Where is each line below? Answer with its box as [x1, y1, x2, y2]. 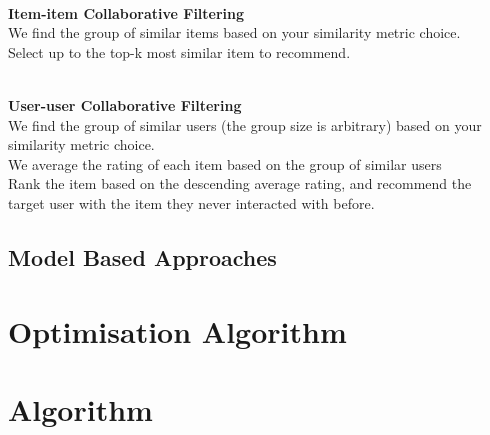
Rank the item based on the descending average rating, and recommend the [8, 173, 472, 194]
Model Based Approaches [8, 241, 277, 272]
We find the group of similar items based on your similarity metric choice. [8, 22, 461, 43]
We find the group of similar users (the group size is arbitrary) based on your [8, 114, 482, 135]
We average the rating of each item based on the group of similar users [8, 153, 442, 174]
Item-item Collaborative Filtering [8, 2, 245, 23]
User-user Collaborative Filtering [8, 94, 242, 115]
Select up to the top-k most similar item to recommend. [8, 41, 351, 62]
